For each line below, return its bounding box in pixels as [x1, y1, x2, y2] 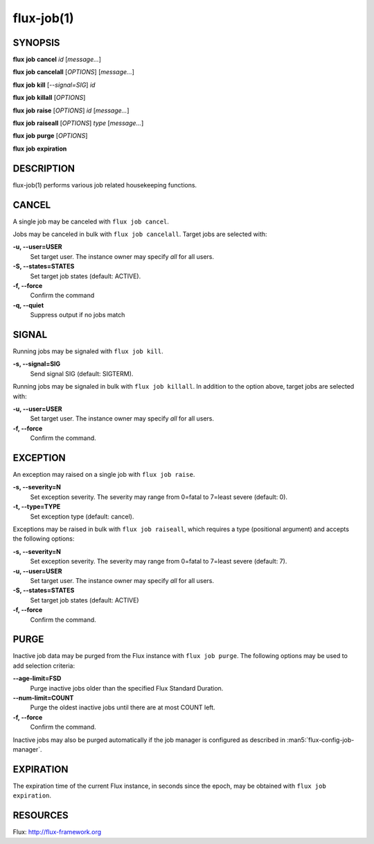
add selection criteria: [12, 661, 75, 670]
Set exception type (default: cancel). [30, 512, 134, 521]
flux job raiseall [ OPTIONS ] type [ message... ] [12, 119, 144, 128]
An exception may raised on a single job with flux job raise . [12, 471, 195, 479]
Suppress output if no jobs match [30, 311, 125, 319]
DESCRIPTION [12, 162, 75, 174]
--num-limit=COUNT [12, 694, 74, 702]
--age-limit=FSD [12, 674, 62, 683]
